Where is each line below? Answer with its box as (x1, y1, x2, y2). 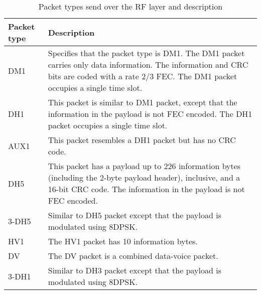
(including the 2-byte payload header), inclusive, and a (48, 172, 240, 183)
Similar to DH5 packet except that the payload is (48, 209, 221, 221)
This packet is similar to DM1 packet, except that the (48, 96, 237, 108)
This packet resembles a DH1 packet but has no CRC (48, 134, 236, 145)
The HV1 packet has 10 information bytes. (48, 235, 198, 247)
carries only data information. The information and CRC (48, 59, 248, 70)
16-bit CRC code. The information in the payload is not (48, 183, 245, 195)
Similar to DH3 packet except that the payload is (48, 264, 221, 276)
